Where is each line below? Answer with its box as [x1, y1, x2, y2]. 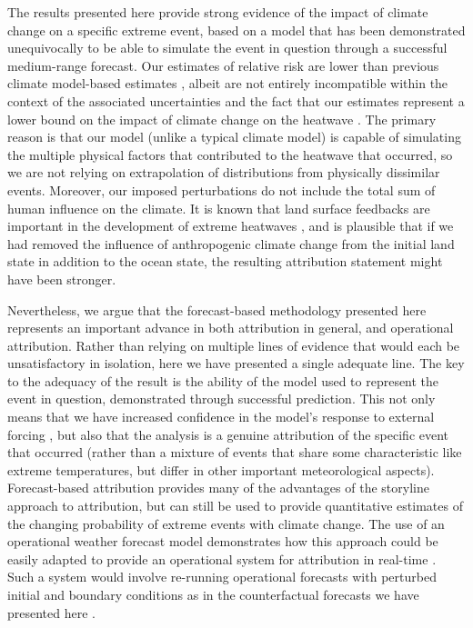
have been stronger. [7, 269, 116, 288]
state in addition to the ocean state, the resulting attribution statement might [7, 252, 443, 271]
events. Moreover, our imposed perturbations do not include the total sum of [7, 180, 436, 199]
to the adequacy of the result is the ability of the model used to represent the [7, 371, 439, 390]
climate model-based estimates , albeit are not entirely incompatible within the [7, 74, 448, 93]
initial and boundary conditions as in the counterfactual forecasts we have [7, 585, 419, 603]
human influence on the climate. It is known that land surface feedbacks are [7, 198, 430, 217]
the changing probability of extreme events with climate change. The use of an [7, 513, 445, 533]
